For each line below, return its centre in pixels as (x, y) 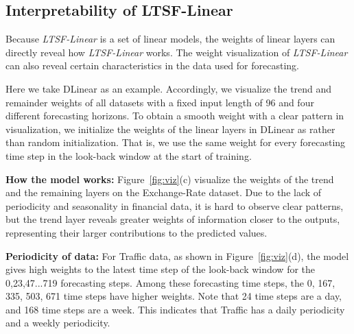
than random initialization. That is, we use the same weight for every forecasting (176, 142)
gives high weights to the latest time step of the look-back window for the (161, 269)
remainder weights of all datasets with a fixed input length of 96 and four (160, 102)
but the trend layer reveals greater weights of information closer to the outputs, (173, 219)
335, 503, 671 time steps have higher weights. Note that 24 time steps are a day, (174, 296)
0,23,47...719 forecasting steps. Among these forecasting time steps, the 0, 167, (170, 282)
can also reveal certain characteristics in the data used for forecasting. (152, 65)
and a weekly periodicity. (58, 323)
